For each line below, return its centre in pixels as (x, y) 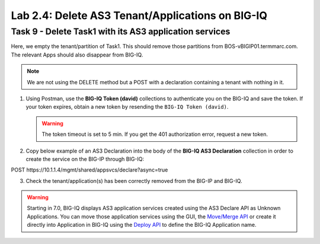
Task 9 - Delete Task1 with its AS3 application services (121, 31)
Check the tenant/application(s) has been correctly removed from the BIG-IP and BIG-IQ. (134, 180)
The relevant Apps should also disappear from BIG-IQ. (77, 55)
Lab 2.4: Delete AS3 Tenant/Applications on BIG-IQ (139, 15)
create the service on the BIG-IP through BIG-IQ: (85, 159)
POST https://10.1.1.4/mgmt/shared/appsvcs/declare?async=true (89, 170)
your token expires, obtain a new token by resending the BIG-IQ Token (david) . (127, 107)
